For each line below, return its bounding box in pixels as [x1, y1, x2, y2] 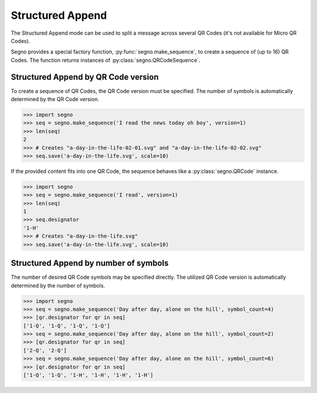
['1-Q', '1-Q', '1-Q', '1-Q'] [23, 322, 110, 329]
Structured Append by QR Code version [11, 72, 159, 82]
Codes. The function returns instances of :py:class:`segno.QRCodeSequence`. [11, 56, 201, 64]
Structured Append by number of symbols [11, 258, 169, 268]
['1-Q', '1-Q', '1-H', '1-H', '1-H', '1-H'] [23, 372, 154, 379]
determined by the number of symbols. [11, 282, 106, 289]
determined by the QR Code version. [11, 96, 99, 103]
